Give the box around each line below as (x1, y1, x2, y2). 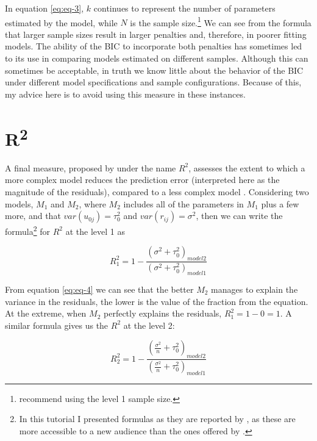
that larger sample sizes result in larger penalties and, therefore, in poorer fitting (5, 27, 307, 40)
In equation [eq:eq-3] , (5, 2, 84, 14)
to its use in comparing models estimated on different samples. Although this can (5, 52, 308, 65)
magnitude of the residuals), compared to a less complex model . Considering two (5, 185, 309, 198)
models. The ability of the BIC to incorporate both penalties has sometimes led (5, 40, 302, 52)
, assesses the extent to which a (188, 161, 305, 174)
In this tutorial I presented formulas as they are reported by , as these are (19, 412, 296, 425)
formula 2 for (5, 223, 50, 237)
